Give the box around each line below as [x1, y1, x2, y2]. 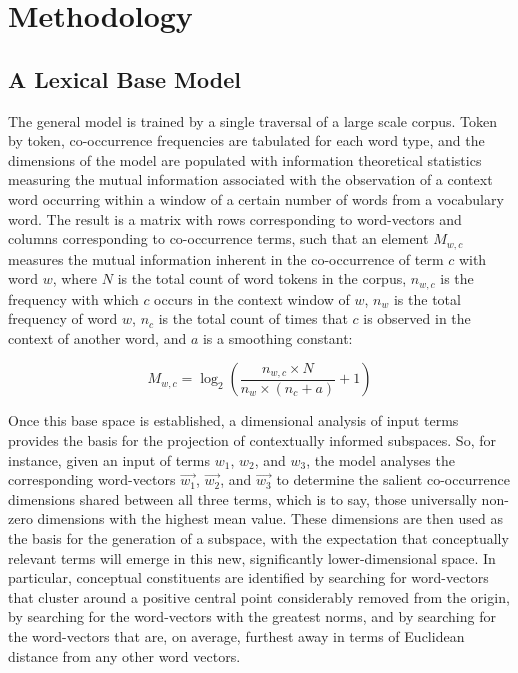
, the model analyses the [306, 449, 455, 470]
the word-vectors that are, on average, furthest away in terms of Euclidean [8, 625, 465, 646]
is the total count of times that [158, 308, 348, 329]
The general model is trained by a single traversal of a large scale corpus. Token [8, 110, 498, 131]
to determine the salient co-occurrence [276, 469, 510, 490]
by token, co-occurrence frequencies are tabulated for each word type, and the [8, 130, 485, 151]
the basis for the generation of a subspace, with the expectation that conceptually [8, 527, 509, 548]
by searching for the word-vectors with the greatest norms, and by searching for [8, 606, 496, 627]
